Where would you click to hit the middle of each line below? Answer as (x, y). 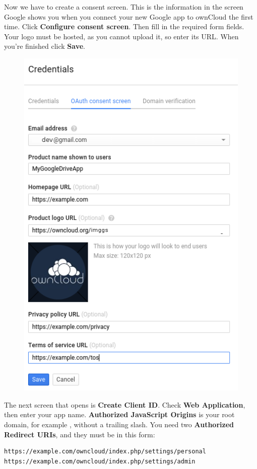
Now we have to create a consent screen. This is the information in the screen (124, 7)
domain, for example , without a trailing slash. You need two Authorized (119, 424)
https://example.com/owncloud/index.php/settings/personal (105, 452)
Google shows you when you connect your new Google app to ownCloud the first (129, 16)
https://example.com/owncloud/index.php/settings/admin (100, 461)
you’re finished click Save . (45, 46)
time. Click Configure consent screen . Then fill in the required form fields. (124, 26)
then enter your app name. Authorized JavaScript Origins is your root (119, 414)
